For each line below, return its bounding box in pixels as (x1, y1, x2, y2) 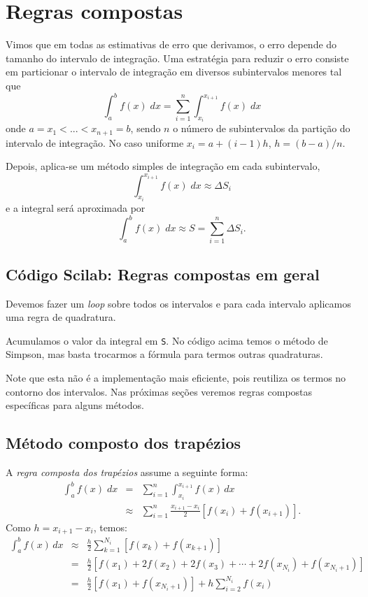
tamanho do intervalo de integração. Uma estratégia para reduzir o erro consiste (6, 50, 349, 65)
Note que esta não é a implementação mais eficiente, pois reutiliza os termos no (6, 371, 346, 385)
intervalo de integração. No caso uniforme (6, 135, 184, 150)
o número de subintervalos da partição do (173, 121, 351, 136)
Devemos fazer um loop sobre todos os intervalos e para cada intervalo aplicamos (6, 296, 351, 310)
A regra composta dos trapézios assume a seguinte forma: (6, 465, 248, 480)
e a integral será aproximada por (6, 201, 146, 215)
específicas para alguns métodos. (6, 398, 144, 412)
